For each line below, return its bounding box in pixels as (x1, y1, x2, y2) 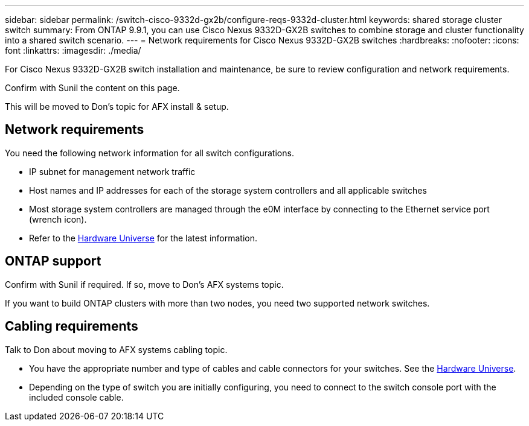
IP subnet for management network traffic (29, 166, 196, 177)
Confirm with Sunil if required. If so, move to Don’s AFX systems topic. (5, 279, 284, 290)
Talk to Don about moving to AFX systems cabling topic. (5, 344, 228, 355)
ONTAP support (5, 253, 101, 269)
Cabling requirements (5, 319, 138, 334)
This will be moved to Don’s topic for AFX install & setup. (5, 101, 229, 112)
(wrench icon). (29, 214, 87, 224)
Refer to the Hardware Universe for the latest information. (29, 232, 257, 243)
